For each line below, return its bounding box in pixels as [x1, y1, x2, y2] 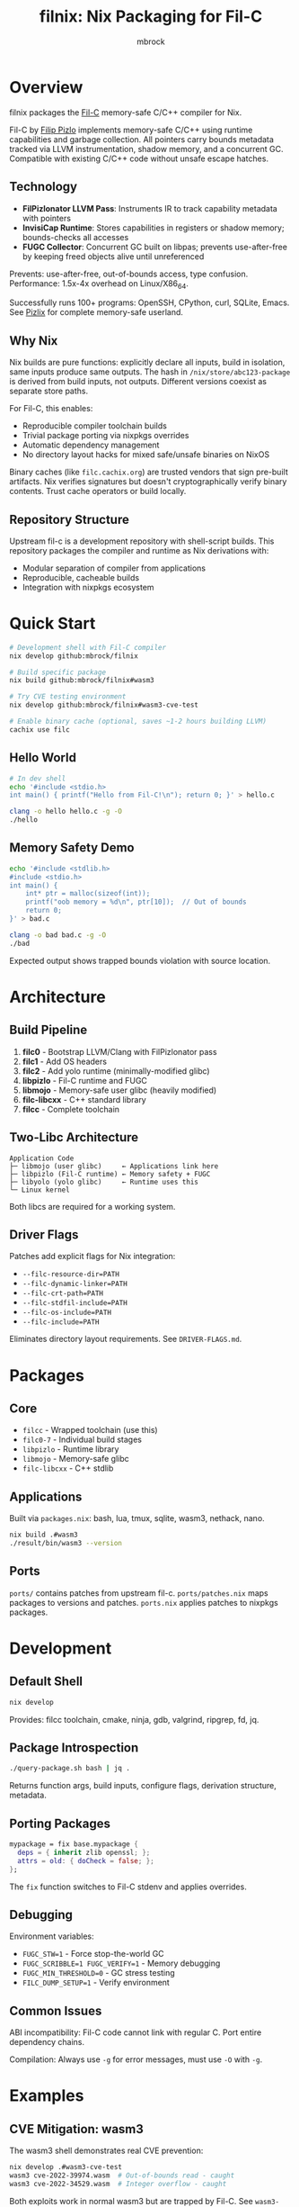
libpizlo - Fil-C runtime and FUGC [22, 1075, 148, 1085]
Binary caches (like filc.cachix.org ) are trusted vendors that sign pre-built [9, 466, 289, 478]
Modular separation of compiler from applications [22, 563, 207, 573]
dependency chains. [9, 2037, 85, 2048]
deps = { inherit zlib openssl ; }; [17, 1848, 151, 1857]
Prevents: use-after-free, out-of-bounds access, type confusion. [9, 268, 249, 279]
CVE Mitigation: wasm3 [9, 2121, 144, 2137]
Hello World [9, 750, 76, 766]
